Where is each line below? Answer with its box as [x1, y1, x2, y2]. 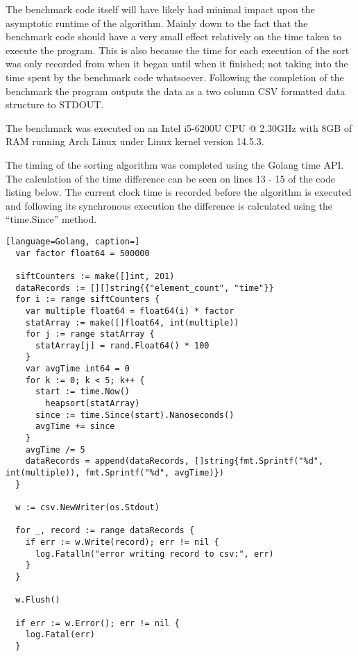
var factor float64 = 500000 [15, 248, 150, 258]
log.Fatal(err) [25, 630, 95, 640]
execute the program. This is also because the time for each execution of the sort [6, 42, 350, 57]
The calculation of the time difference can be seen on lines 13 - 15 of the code [6, 171, 335, 185]
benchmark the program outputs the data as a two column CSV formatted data [6, 83, 346, 98]
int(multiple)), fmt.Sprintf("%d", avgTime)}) [6, 468, 224, 478]
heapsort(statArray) [45, 398, 140, 409]
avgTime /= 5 [25, 444, 85, 455]
